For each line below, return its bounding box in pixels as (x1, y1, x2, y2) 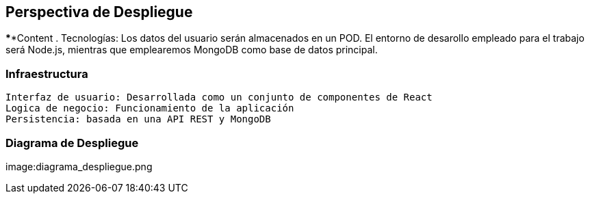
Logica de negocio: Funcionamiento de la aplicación (5, 103, 294, 114)
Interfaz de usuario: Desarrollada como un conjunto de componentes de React (5, 92, 433, 103)
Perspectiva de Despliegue (5, 3, 193, 21)
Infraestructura (5, 66, 88, 81)
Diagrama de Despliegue (5, 135, 139, 150)
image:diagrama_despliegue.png (5, 160, 153, 172)
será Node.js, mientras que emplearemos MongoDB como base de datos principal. (5, 44, 378, 56)
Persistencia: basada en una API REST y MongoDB (5, 114, 271, 125)
